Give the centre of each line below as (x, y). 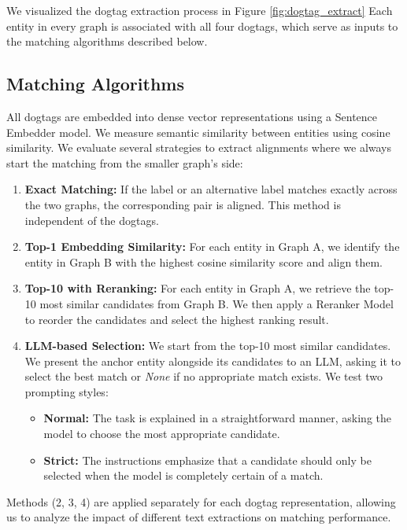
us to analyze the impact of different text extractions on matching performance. (199, 517)
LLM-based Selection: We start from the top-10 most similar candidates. (208, 346)
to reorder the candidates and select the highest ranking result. (177, 319)
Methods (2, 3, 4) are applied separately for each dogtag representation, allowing (201, 501)
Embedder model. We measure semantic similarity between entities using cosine (198, 132)
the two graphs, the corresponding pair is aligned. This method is (183, 204)
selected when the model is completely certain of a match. (183, 475)
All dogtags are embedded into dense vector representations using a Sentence (192, 116)
